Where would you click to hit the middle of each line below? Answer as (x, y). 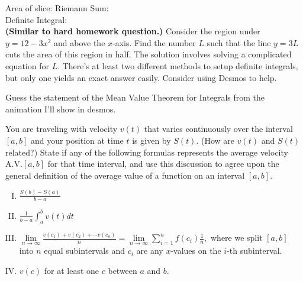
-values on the (196, 251)
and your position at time (77, 140)
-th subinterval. (254, 251)
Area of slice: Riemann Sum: (57, 8)
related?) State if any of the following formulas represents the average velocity (147, 152)
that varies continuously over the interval (218, 129)
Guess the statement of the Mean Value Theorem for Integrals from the (135, 97)
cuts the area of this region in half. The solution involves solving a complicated (149, 54)
